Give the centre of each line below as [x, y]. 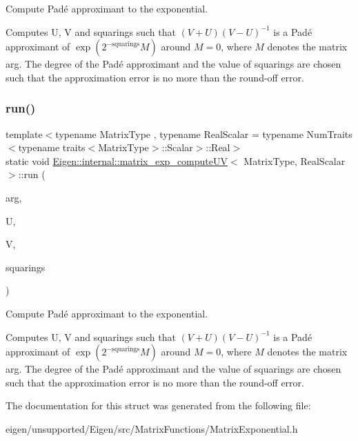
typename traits [52, 147]
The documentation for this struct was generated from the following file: [158, 405]
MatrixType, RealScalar [295, 160]
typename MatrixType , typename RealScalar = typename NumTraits [204, 134]
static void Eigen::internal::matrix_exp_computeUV [117, 160]
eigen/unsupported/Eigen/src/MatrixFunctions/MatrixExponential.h [152, 428]
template [24, 134]
